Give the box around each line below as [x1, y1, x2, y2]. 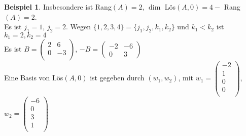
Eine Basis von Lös [4, 72, 63, 83]
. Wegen [66, 21, 91, 32]
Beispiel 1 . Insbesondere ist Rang [4, 2, 112, 12]
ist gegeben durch [90, 72, 145, 83]
